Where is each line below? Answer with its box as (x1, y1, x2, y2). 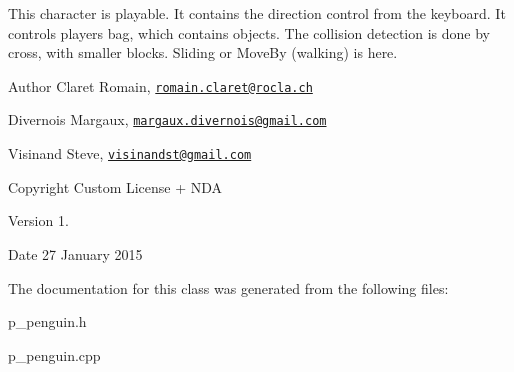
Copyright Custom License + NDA (8, 176, 223, 197)
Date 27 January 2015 (8, 243, 143, 264)
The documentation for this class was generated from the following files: (8, 277, 449, 298)
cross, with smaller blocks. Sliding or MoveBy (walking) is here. (8, 42, 398, 63)
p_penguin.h (8, 311, 87, 332)
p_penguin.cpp (8, 344, 101, 365)
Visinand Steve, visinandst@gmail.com (8, 143, 252, 164)
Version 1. (8, 210, 69, 231)
